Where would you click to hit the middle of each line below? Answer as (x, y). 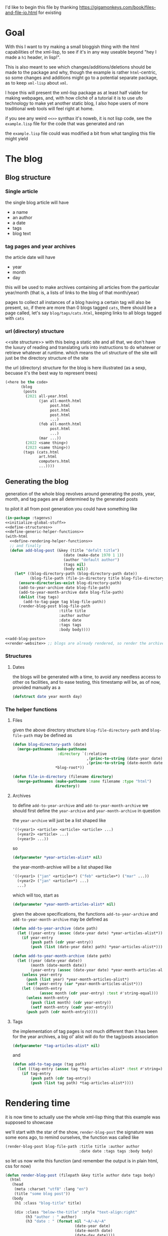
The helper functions (31, 709)
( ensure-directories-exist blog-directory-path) (70, 583)
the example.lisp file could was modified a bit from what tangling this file (80, 133)
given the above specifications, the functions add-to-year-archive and (85, 914)
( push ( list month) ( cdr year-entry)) (71, 1002)
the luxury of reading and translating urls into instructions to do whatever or (83, 347)
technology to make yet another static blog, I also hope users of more (77, 103)
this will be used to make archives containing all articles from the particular (82, 287)
